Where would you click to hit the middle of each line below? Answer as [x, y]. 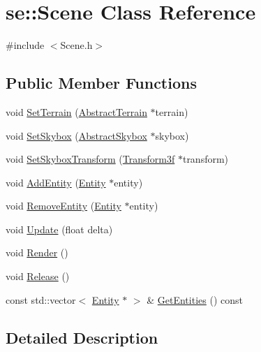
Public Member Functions [101, 83]
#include [25, 45]
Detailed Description [82, 337]
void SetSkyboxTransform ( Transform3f [90, 159]
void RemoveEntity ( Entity [64, 206]
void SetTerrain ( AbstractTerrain [76, 111]
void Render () [37, 252]
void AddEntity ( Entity [56, 182]
